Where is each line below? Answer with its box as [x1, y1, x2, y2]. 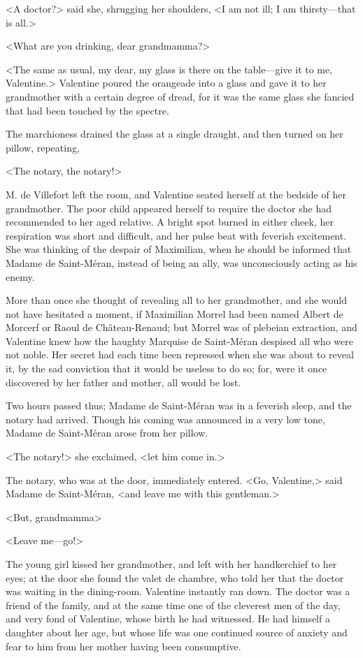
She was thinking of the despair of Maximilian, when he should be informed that [6, 242, 352, 256]
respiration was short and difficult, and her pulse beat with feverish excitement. [6, 228, 347, 242]
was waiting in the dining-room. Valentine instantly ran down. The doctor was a [6, 584, 350, 599]
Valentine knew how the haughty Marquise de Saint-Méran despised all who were [6, 333, 353, 348]
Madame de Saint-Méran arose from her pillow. [6, 425, 208, 440]
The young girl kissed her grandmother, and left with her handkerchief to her [6, 557, 337, 571]
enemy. [6, 269, 35, 284]
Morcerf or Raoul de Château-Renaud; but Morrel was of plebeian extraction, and [6, 320, 357, 335]
